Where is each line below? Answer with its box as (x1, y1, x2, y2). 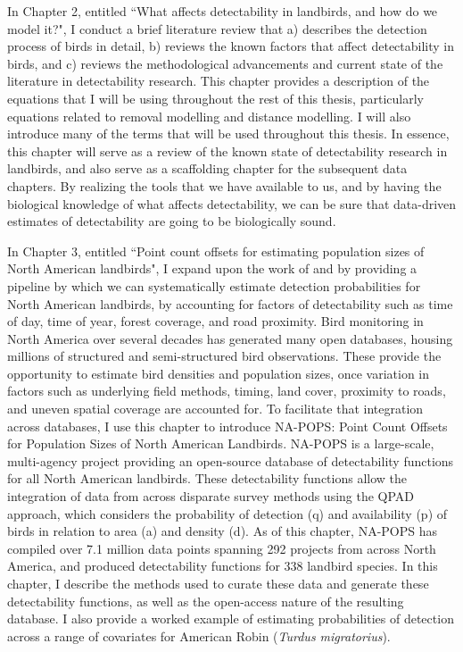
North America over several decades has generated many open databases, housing (7, 329, 453, 347)
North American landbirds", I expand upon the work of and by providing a (7, 259, 418, 278)
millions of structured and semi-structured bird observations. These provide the (7, 347, 442, 365)
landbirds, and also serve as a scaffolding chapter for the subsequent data (7, 159, 408, 178)
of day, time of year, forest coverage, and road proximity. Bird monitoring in (7, 312, 424, 330)
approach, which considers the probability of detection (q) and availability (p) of (7, 504, 448, 522)
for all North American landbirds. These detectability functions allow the (7, 469, 408, 488)
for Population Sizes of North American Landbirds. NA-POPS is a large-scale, (7, 434, 434, 453)
